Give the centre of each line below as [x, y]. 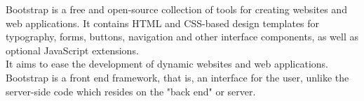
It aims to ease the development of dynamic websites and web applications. [167, 64]
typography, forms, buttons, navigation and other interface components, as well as [182, 37]
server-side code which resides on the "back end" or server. [131, 91]
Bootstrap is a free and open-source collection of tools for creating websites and [176, 9]
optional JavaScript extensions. [72, 50]
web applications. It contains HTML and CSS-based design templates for [163, 23]
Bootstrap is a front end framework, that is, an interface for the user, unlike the [177, 77]
